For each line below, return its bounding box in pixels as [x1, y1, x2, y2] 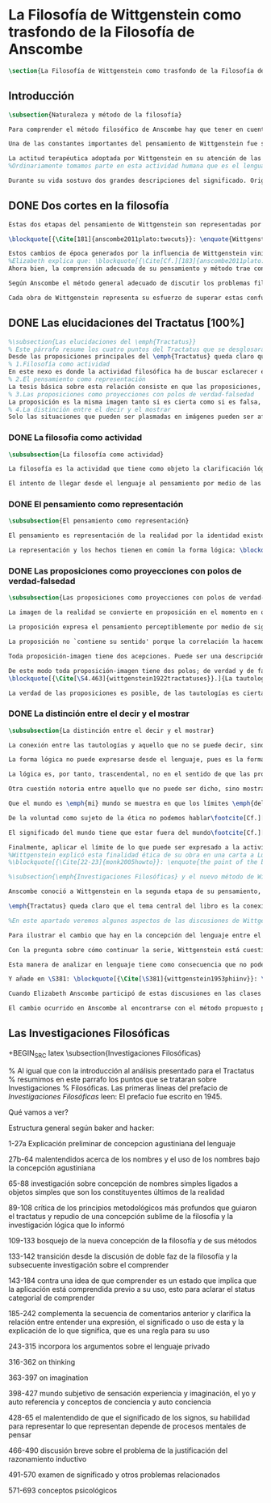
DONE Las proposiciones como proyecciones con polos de [8, 565, 242, 577]
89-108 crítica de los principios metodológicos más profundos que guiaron [8, 1203, 257, 1213]
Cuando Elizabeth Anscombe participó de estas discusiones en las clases [8, 989, 262, 998]
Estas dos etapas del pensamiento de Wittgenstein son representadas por [8, 220, 262, 228]
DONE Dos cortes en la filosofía [8, 199, 169, 213]
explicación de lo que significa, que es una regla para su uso [8, 1325, 210, 1336]
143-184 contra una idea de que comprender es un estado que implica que [8, 1276, 256, 1285]
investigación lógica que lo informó [8, 1220, 125, 1230]
